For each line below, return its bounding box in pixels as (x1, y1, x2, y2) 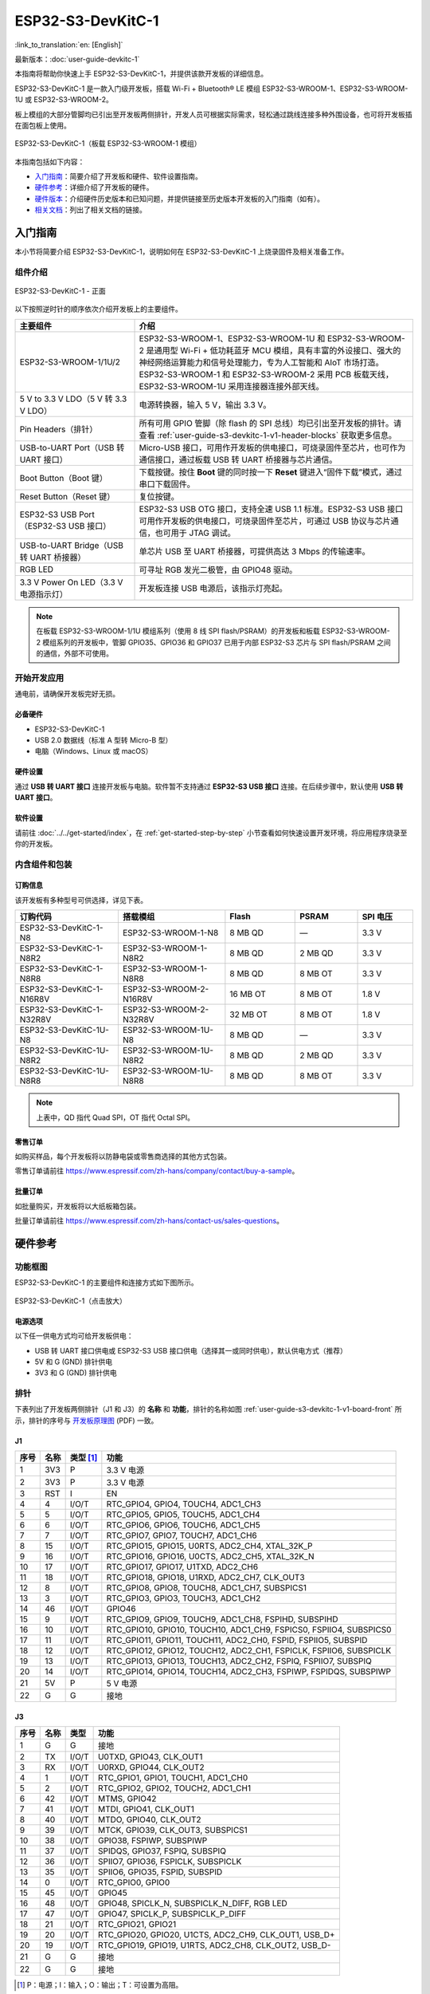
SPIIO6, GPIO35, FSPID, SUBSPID (97, 1866, 223, 1878)
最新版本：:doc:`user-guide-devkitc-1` (14, 54, 140, 64)
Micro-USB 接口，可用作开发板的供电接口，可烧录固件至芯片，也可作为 (139, 442, 406, 453)
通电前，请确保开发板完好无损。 (14, 689, 119, 699)
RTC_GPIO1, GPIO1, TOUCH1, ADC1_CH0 (97, 1772, 248, 1783)
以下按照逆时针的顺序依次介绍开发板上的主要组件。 (14, 304, 182, 314)
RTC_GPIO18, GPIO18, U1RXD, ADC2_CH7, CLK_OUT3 (106, 1572, 306, 1583)
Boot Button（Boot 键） (19, 472, 107, 483)
